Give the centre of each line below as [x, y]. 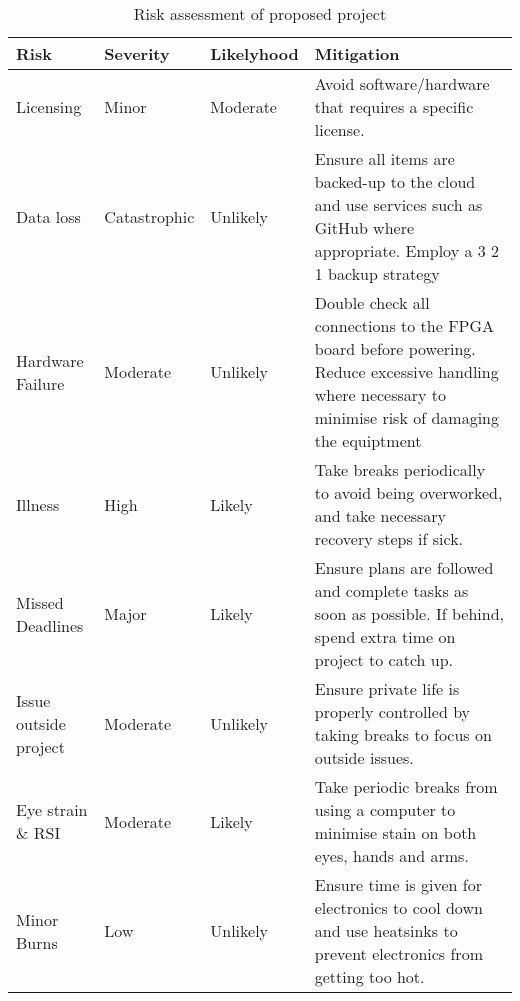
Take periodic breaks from [406, 786]
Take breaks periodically [400, 469]
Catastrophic [149, 216]
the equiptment [368, 440]
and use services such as [398, 204]
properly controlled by [392, 711]
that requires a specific [394, 106]
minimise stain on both [395, 832]
